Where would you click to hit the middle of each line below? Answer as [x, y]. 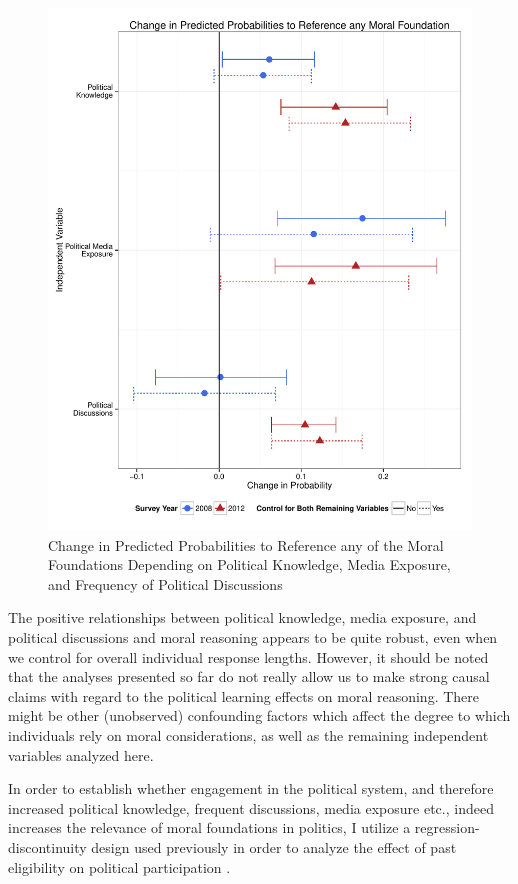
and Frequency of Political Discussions [165, 583]
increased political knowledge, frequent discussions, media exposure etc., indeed [251, 807]
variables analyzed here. [81, 754]
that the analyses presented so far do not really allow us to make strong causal [249, 676]
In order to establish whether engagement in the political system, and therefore [251, 788]
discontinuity [47, 847]
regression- [447, 827]
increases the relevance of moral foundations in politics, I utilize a [209, 827]
